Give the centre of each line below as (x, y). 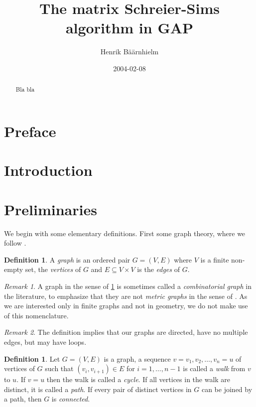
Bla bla (25, 89)
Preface (30, 131)
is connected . (71, 399)
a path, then (23, 399)
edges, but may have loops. (45, 341)
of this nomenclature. (36, 315)
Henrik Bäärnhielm (129, 52)
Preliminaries (51, 209)
